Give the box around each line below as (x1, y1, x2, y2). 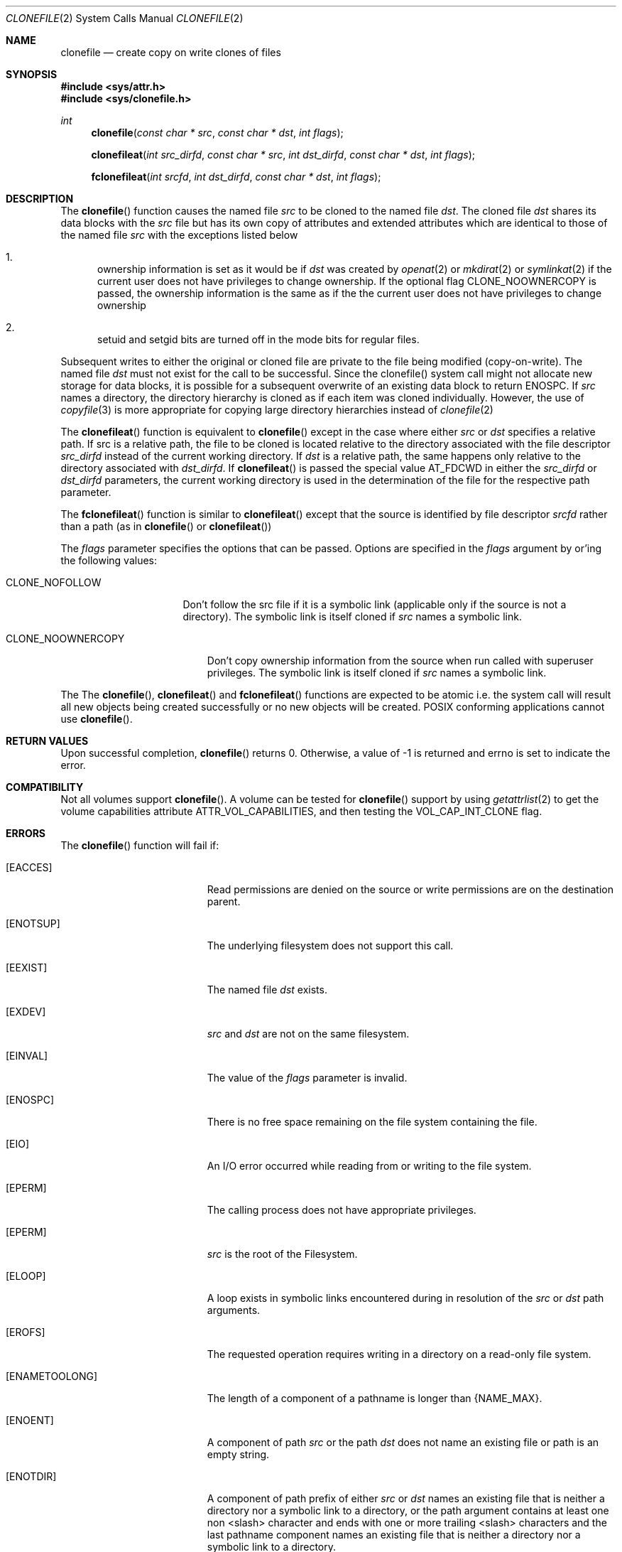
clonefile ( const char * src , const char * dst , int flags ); (91, 126, 344, 139)
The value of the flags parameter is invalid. (207, 1072, 408, 1084)
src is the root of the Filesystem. (207, 1248, 358, 1260)
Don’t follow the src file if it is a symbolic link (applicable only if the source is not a (182, 598, 567, 610)
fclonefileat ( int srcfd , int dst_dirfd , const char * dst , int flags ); (91, 171, 381, 183)
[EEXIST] (6, 961, 48, 974)
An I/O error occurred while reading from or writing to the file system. (207, 1160, 532, 1172)
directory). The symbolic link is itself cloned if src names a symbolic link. (182, 610, 523, 623)
